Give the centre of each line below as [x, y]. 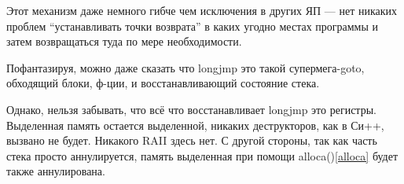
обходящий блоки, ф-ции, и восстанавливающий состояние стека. [163, 83]
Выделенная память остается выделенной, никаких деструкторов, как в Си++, [195, 125]
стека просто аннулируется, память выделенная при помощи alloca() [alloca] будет [202, 155]
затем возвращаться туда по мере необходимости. [124, 41]
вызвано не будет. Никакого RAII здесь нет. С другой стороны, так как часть [192, 140]
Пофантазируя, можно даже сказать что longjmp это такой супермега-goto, [185, 67]
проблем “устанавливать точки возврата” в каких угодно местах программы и [193, 26]
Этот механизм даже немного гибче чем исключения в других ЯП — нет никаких [202, 10]
